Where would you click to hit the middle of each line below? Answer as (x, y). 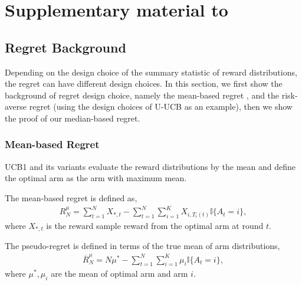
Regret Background (65, 47)
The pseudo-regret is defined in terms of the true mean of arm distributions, (142, 246)
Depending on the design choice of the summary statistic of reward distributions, (151, 72)
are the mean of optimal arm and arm (119, 273)
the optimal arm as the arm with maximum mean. (96, 178)
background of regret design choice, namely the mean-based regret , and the (142, 95)
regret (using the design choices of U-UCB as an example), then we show (161, 107)
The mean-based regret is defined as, (71, 197)
